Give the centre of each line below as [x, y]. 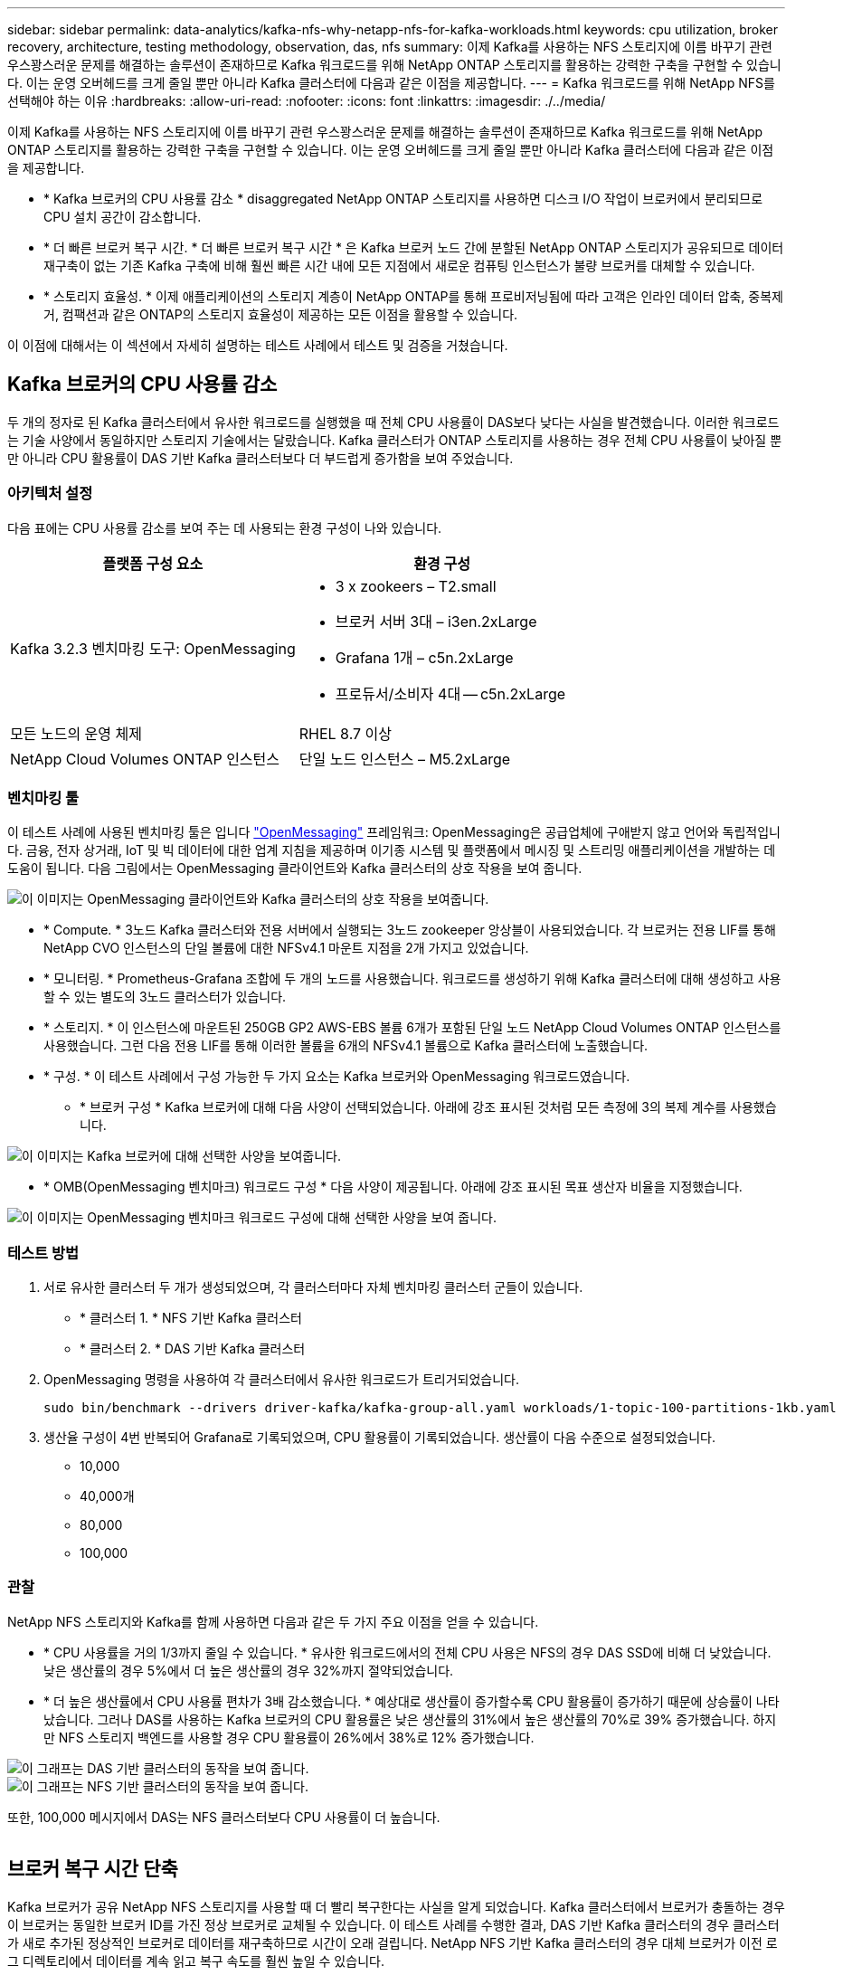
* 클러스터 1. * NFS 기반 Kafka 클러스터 [191, 1318]
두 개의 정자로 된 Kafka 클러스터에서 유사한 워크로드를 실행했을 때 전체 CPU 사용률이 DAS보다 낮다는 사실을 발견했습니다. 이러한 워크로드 [393, 422]
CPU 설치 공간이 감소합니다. [123, 217]
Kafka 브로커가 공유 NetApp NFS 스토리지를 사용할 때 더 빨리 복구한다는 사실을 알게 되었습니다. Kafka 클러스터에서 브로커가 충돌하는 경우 [396, 1906]
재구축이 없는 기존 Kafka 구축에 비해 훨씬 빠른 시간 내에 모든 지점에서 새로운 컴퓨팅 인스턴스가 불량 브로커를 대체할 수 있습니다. [399, 266]
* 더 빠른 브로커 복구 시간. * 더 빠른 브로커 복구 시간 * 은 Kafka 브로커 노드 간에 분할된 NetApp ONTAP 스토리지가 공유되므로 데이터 [414, 247]
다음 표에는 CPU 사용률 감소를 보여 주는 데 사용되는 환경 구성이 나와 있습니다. [225, 527]
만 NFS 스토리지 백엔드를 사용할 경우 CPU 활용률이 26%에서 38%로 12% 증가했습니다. [289, 1737]
